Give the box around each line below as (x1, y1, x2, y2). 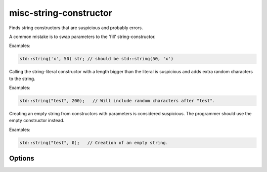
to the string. (9, 76, 36, 82)
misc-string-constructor (9, 7, 112, 18)
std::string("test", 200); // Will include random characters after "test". (19, 98, 215, 104)
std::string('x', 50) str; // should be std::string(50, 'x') (19, 56, 174, 62)
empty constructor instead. (9, 118, 65, 124)
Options (9, 154, 35, 163)
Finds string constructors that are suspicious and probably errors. (9, 25, 143, 31)
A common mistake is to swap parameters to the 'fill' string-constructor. (9, 34, 156, 40)
